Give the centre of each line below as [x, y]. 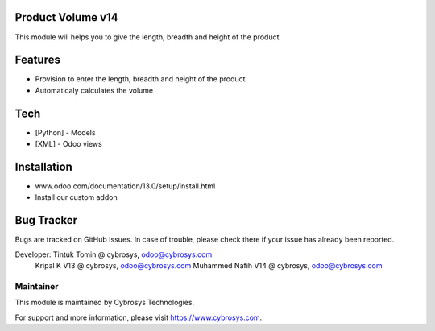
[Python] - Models [65, 132]
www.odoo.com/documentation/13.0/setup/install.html [125, 186]
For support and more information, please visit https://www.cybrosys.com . [139, 317]
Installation [43, 166]
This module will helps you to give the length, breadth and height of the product [147, 37]
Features [37, 60]
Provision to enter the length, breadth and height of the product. [141, 79]
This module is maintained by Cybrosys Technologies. [105, 303]
